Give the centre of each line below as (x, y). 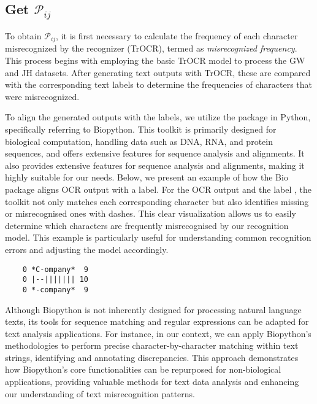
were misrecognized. (42, 96)
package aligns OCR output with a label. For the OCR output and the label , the (158, 189)
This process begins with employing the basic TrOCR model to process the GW (155, 60)
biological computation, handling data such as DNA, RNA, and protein (139, 141)
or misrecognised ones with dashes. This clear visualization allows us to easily (151, 213)
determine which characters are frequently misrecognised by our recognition (147, 225)
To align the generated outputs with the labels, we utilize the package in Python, (158, 117)
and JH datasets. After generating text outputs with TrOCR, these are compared (158, 72)
